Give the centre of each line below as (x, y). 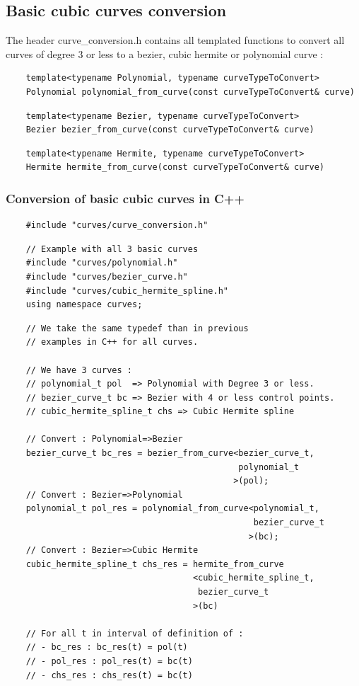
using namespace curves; (84, 305)
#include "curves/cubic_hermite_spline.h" (127, 291)
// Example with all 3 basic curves (112, 249)
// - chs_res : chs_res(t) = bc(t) (109, 675)
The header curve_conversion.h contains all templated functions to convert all (175, 40)
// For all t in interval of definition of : (135, 633)
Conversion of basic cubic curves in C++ (125, 198)
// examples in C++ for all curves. (112, 342)
